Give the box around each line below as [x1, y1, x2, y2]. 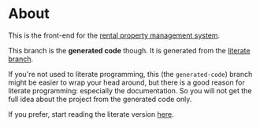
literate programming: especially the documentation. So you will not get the [8, 85, 252, 95]
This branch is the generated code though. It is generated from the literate [8, 45, 251, 55]
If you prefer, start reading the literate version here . [8, 109, 175, 118]
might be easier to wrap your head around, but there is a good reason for [8, 78, 246, 87]
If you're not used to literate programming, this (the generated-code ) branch [8, 69, 253, 78]
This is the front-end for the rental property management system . [8, 31, 221, 40]
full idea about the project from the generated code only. [8, 94, 192, 103]
